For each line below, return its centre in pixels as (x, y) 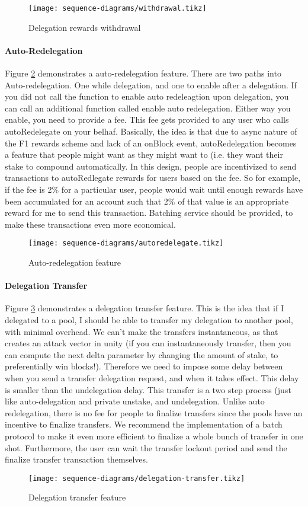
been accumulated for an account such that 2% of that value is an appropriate (147, 201)
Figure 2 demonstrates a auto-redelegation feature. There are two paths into (143, 73)
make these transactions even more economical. (90, 224)
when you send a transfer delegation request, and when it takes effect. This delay (152, 377)
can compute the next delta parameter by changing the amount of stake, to (142, 354)
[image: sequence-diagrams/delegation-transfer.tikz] (137, 478)
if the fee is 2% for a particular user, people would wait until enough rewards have (154, 189)
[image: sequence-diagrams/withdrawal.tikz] (118, 8)
